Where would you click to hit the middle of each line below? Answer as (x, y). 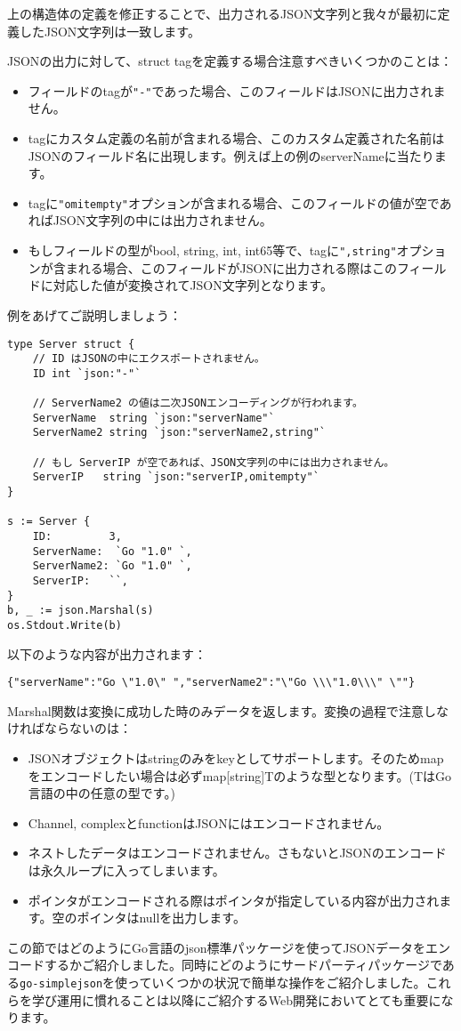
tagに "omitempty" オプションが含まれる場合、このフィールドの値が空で (234, 202)
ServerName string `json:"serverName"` (154, 418)
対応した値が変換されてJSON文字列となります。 (193, 285)
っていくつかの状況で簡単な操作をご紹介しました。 (277, 982)
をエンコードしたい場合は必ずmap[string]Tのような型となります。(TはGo (239, 775)
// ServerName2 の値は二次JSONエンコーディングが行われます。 (198, 403)
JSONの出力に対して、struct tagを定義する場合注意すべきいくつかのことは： (230, 61)
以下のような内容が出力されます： (107, 653)
